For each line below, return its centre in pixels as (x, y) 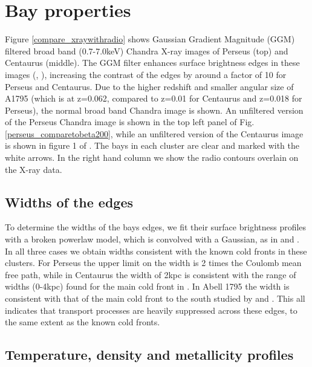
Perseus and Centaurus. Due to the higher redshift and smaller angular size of (149, 86)
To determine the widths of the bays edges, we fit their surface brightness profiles (156, 227)
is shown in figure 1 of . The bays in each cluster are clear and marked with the (152, 145)
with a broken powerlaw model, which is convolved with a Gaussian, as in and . (152, 239)
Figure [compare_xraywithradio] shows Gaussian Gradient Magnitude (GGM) (150, 39)
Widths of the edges (69, 202)
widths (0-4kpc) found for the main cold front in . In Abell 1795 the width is (147, 286)
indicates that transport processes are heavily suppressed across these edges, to (151, 310)
